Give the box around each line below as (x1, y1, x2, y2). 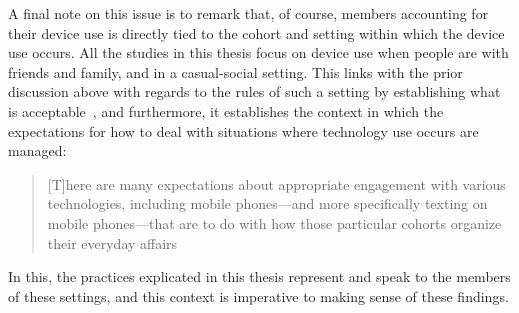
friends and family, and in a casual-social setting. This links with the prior (8, 61, 463, 82)
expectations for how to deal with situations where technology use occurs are (8, 120, 479, 141)
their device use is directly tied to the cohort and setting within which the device (8, 22, 505, 43)
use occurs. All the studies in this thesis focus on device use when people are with (8, 42, 509, 63)
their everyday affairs (47, 232, 178, 253)
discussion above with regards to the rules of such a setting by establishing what (8, 81, 501, 102)
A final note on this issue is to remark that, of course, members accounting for (8, 3, 489, 23)
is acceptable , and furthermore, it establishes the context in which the (8, 100, 444, 121)
